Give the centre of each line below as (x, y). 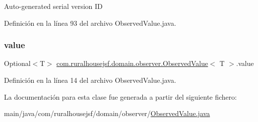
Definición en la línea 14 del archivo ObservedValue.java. (90, 80)
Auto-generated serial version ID (53, 6)
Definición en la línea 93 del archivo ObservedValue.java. (90, 23)
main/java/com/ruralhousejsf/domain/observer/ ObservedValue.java (107, 113)
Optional (17, 63)
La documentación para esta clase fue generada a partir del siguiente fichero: (121, 96)
